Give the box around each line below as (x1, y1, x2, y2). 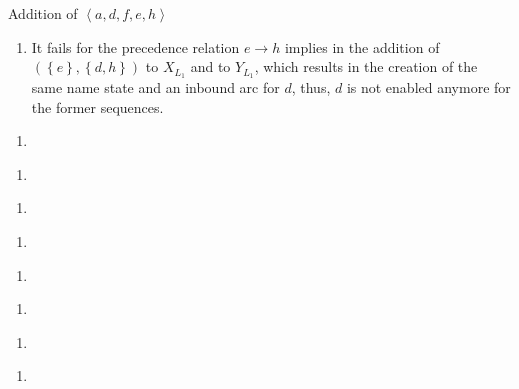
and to (190, 56, 231, 77)
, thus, (291, 77, 331, 98)
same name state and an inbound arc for (31, 77, 280, 98)
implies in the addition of (284, 36, 440, 57)
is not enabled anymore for (346, 77, 511, 98)
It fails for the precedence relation (31, 36, 240, 57)
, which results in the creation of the (254, 56, 478, 77)
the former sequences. (31, 96, 164, 117)
